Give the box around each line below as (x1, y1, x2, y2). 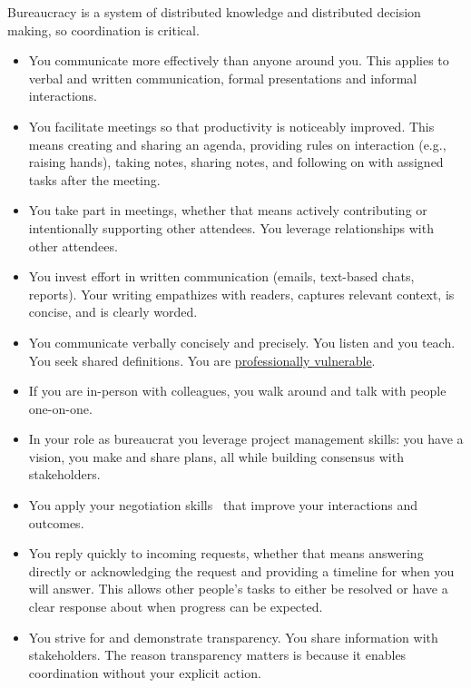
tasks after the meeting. (28, 170, 161, 189)
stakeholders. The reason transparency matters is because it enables (28, 645, 407, 664)
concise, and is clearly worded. (28, 302, 198, 321)
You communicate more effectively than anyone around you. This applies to (28, 51, 449, 70)
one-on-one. (28, 398, 93, 418)
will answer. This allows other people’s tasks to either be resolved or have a (28, 579, 448, 598)
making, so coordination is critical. (7, 20, 200, 39)
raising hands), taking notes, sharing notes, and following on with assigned (28, 152, 444, 172)
